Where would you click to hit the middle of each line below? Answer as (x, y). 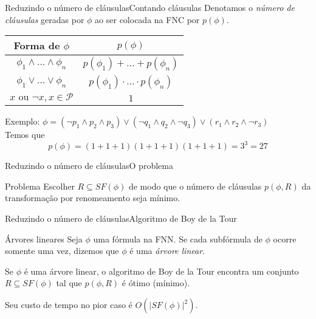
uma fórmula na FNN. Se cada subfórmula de (178, 238)
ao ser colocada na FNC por (147, 19)
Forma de (37, 46)
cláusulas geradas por (45, 19)
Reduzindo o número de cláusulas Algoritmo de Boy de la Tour (121, 218)
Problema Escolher (40, 186)
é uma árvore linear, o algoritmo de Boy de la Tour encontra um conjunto (161, 271)
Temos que (25, 135)
